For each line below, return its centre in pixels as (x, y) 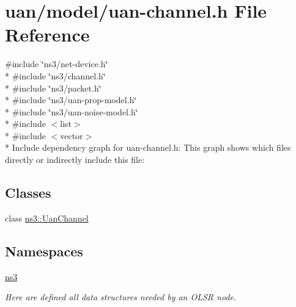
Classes (28, 193)
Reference (47, 34)
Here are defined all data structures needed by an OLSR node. (121, 297)
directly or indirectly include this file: (75, 160)
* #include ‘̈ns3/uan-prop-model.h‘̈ (71, 100)
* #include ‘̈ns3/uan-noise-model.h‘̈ (72, 111)
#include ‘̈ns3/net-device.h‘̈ (57, 64)
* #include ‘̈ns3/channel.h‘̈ (55, 75)
